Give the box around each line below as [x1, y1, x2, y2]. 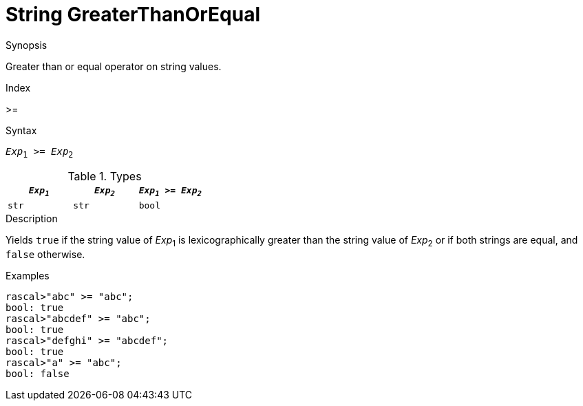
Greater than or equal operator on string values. [6, 60, 222, 72]
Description [6, 213, 58, 225]
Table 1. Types [67, 169, 142, 183]
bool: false [6, 367, 70, 379]
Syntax [6, 124, 37, 136]
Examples [6, 269, 50, 281]
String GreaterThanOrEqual [6, 3, 261, 26]
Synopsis [6, 39, 47, 51]
